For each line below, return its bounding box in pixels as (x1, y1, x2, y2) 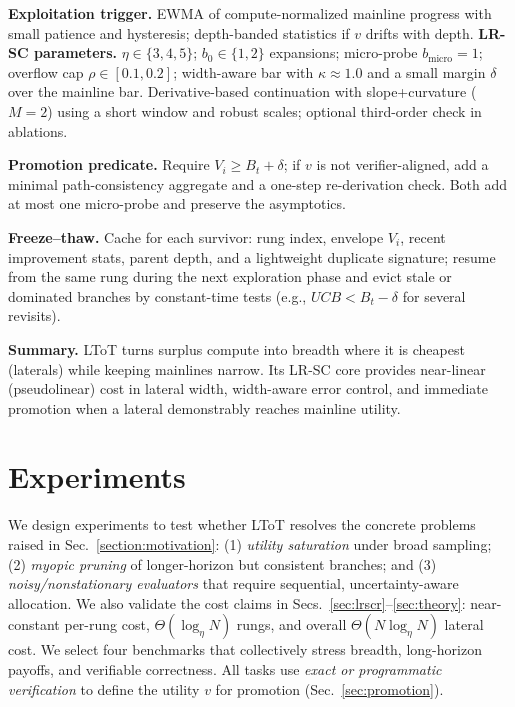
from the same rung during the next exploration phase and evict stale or (8, 266, 452, 287)
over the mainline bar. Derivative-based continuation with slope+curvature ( (8, 81, 477, 102)
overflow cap (8, 61, 84, 82)
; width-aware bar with (173, 61, 314, 82)
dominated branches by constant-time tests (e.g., (8, 285, 307, 306)
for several (402, 285, 466, 306)
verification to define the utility (8, 678, 200, 699)
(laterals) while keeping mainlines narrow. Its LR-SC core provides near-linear (8, 358, 486, 379)
